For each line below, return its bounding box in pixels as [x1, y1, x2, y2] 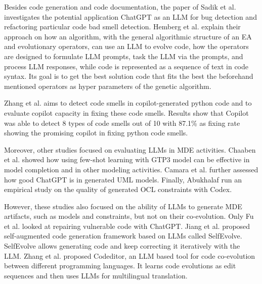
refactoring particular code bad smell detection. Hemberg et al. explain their [4, 21, 241, 32]
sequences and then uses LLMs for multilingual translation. [4, 270, 188, 280]
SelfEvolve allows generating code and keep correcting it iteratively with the [4, 241, 240, 251]
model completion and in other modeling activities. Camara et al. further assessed [4, 164, 258, 174]
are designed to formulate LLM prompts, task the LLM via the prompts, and [4, 51, 243, 61]
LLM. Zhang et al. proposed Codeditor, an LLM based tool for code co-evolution [4, 250, 255, 261]
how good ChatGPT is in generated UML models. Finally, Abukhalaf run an [4, 174, 242, 184]
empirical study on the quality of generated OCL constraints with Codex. [4, 184, 232, 195]
